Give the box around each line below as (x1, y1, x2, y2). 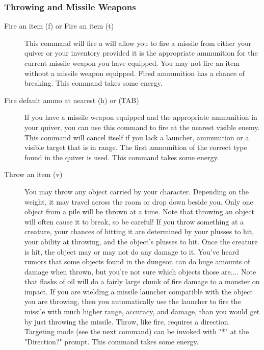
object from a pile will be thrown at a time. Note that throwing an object (24, 206, 254, 217)
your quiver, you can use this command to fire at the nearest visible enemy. (24, 121, 260, 132)
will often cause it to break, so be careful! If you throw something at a (24, 216, 244, 227)
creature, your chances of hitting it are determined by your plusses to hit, (24, 226, 254, 237)
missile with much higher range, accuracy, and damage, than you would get (24, 306, 260, 317)
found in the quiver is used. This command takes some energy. (24, 152, 219, 162)
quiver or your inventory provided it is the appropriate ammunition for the (24, 47, 258, 58)
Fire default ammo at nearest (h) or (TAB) (4, 94, 139, 105)
